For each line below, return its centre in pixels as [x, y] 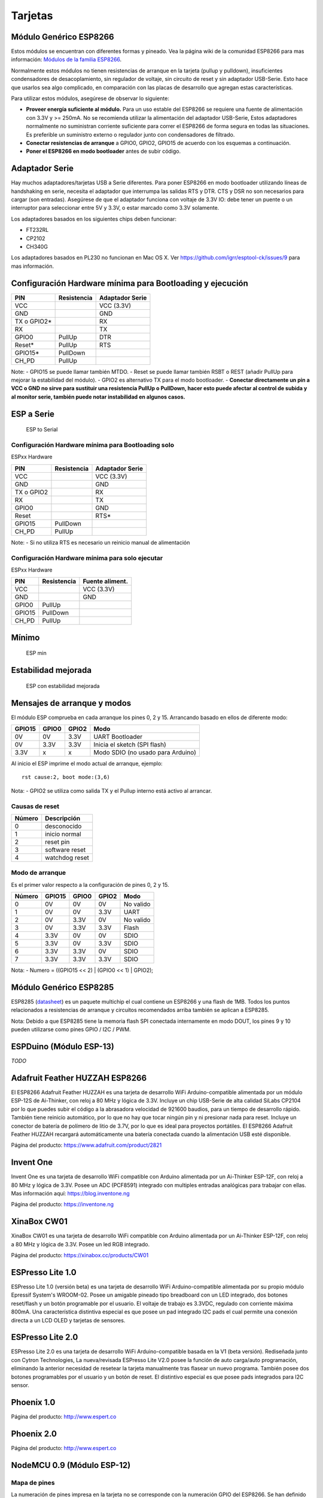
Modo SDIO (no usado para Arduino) [145, 753]
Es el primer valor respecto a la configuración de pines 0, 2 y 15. [90, 884]
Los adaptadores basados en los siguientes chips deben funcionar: [94, 219]
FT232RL [37, 230]
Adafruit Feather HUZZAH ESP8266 [79, 1078]
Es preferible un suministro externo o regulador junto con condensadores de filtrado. [130, 134]
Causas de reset [35, 806]
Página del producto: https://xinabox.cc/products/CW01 [80, 1255]
